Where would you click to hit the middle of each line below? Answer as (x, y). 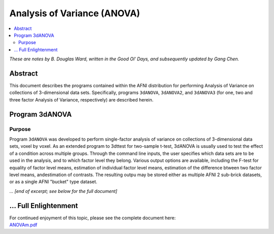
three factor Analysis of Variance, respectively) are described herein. (81, 99)
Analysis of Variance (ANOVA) (75, 13)
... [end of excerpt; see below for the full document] (63, 191)
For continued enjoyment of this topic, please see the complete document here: (93, 218)
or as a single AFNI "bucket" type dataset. (53, 182)
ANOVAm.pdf (23, 225)
